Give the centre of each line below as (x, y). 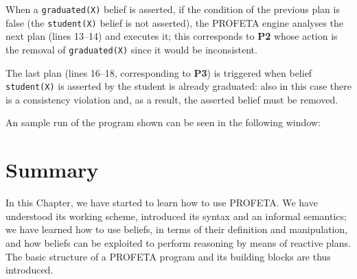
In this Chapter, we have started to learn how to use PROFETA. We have (162, 203)
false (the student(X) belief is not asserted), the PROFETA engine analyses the (175, 22)
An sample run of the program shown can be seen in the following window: (163, 122)
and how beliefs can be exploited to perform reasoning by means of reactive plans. (178, 242)
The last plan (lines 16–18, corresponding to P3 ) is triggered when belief (159, 72)
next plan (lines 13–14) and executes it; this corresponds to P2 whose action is (172, 36)
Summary (52, 170)
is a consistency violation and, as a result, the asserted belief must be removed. (172, 99)
